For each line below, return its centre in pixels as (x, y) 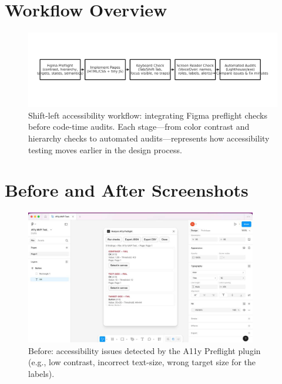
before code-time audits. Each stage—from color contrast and (139, 127)
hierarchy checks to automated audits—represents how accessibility (149, 138)
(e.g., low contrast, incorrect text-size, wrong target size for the (142, 362)
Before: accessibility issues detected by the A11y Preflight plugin (145, 350)
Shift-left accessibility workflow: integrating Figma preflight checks (148, 115)
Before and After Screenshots (127, 190)
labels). (41, 373)
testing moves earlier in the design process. (105, 149)
